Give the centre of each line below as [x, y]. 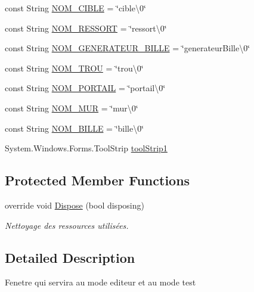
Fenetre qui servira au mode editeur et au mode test [100, 282]
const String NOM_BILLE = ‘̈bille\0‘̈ [75, 128]
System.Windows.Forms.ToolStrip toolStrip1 [86, 148]
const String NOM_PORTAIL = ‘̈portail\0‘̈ [85, 88]
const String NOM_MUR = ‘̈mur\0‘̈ [72, 108]
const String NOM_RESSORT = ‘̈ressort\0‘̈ [86, 28]
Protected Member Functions [97, 180]
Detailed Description [70, 257]
